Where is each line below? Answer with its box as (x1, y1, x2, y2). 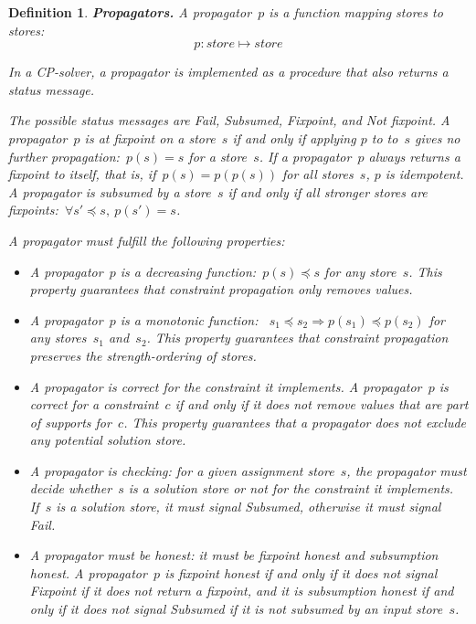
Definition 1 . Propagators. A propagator (8, 3, 252, 21)
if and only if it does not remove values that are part (175, 395, 469, 414)
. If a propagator (259, 146, 352, 165)
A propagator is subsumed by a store (8, 182, 211, 201)
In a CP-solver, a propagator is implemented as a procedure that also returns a (8, 62, 449, 81)
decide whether (29, 479, 112, 498)
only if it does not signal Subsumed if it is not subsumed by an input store (29, 599, 443, 619)
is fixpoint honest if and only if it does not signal (164, 563, 438, 582)
